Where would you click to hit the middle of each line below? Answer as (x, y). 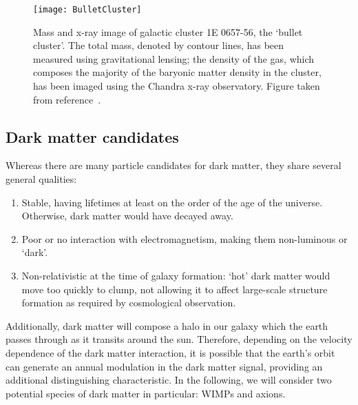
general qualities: (41, 179)
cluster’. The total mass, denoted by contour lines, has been (159, 45)
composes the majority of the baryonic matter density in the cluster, (177, 72)
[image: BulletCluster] (87, 10)
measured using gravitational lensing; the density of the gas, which (174, 58)
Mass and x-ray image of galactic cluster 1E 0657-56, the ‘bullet (168, 31)
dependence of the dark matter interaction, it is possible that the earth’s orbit (170, 352)
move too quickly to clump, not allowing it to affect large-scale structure (175, 289)
